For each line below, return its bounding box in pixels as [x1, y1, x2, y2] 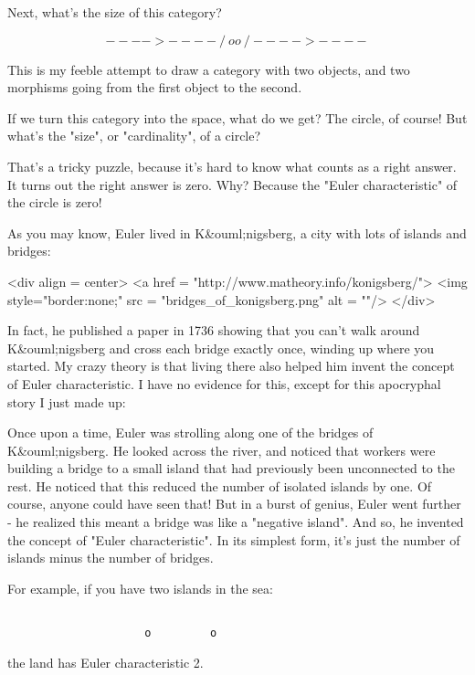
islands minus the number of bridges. [7, 548, 214, 567]
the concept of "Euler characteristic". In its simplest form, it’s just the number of [7, 530, 460, 549]
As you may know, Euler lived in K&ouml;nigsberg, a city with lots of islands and [7, 223, 467, 242]
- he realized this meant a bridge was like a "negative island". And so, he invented [7, 512, 464, 532]
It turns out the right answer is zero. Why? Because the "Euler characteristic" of [7, 174, 458, 194]
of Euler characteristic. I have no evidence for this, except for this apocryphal [7, 374, 441, 393]
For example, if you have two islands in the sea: [7, 578, 273, 597]
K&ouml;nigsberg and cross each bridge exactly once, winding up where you [7, 338, 435, 357]
